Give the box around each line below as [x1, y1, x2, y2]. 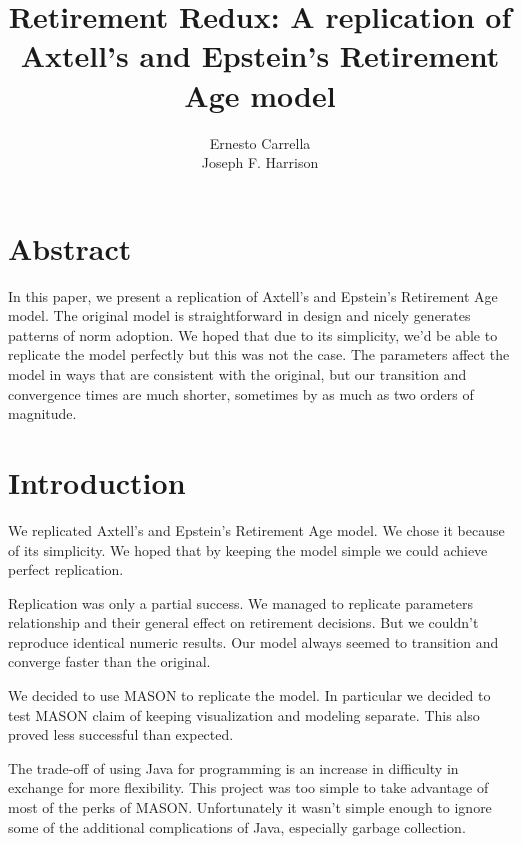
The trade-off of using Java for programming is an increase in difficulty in [8, 757, 459, 778]
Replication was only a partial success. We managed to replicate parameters [8, 592, 474, 613]
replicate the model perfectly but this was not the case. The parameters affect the [8, 344, 510, 365]
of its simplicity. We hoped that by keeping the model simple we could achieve [8, 539, 488, 560]
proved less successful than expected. [8, 724, 234, 745]
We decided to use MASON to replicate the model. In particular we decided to [8, 685, 491, 706]
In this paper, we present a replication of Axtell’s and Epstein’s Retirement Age [8, 285, 498, 306]
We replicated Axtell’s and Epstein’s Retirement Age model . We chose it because [8, 519, 505, 540]
